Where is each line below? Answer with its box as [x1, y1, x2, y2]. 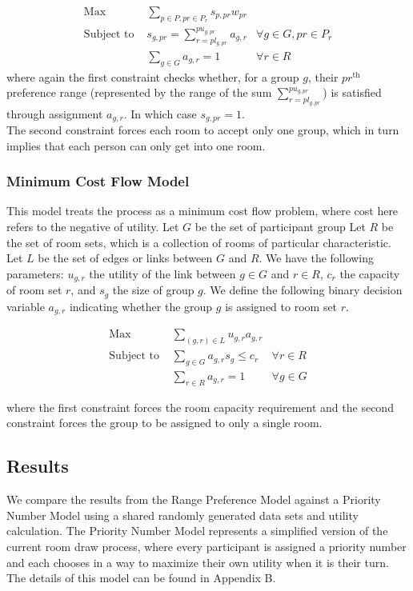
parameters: [6, 265, 64, 282]
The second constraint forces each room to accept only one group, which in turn [6, 122, 399, 138]
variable [6, 297, 45, 314]
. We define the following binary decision [202, 282, 403, 298]
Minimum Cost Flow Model [6, 171, 190, 191]
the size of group [112, 282, 194, 298]
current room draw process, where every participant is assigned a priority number [6, 537, 407, 554]
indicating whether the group [69, 297, 213, 314]
